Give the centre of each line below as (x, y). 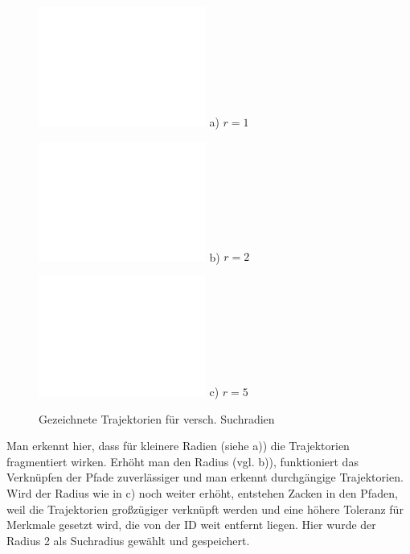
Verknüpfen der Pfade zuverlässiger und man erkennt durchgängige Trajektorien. (205, 477)
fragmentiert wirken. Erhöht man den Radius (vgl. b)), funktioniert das (182, 461)
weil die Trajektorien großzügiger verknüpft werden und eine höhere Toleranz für (205, 509)
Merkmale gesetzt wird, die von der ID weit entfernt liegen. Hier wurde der (191, 525)
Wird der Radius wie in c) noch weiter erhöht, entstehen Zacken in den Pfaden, (202, 492)
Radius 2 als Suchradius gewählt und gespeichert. (128, 540)
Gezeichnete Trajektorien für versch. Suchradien (157, 418)
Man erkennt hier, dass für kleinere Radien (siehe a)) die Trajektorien (178, 446)
